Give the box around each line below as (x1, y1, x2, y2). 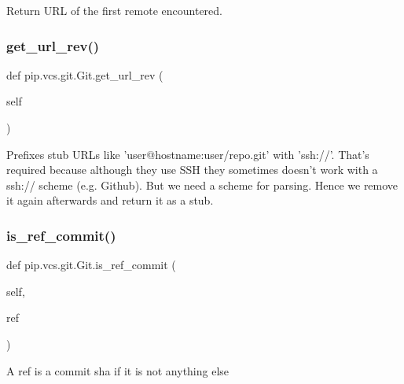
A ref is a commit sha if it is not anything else (6, 362, 230, 378)
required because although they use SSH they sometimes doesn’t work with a (6, 161, 378, 178)
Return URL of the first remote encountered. (6, 2, 222, 18)
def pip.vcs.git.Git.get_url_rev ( (6, 66, 163, 83)
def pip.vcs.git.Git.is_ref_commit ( (6, 257, 176, 273)
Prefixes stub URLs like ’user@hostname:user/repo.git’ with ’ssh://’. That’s (6, 146, 369, 162)
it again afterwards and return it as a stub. (6, 192, 214, 209)
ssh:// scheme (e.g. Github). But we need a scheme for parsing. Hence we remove (6, 176, 398, 193)
